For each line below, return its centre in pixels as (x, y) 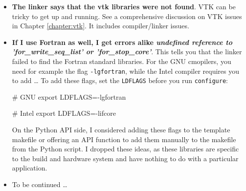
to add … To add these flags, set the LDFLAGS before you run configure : (120, 80)
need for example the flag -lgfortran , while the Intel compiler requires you (126, 71)
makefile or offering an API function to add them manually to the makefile (124, 139)
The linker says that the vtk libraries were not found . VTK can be (124, 6)
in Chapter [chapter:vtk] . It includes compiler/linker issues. (101, 26)
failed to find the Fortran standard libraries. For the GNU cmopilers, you (122, 61)
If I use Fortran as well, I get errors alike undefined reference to (122, 42)
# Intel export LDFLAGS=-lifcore (64, 113)
